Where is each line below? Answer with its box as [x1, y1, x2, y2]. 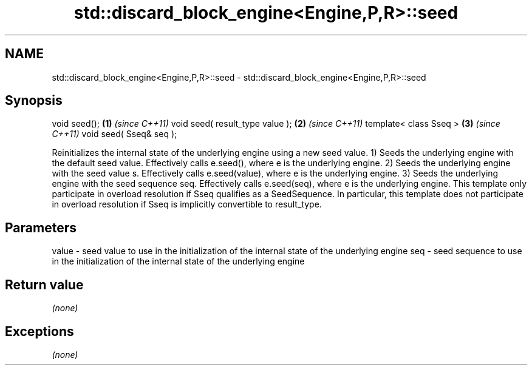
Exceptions [5, 323, 74, 339]
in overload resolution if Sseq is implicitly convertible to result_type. [52, 199, 322, 210]
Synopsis [5, 93, 63, 109]
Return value [5, 277, 84, 292]
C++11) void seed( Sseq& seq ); [52, 129, 177, 140]
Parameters [5, 220, 77, 235]
